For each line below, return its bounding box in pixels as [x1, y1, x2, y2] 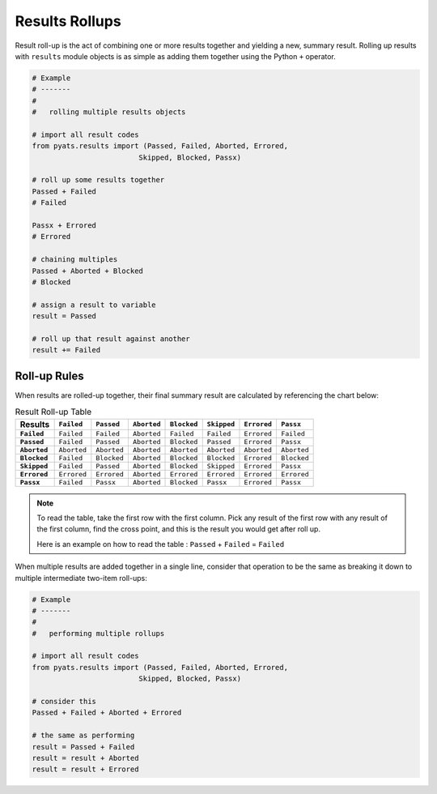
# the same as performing [32, 731, 135, 741]
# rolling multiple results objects [32, 108, 186, 117]
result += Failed [32, 345, 101, 355]
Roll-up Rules [15, 369, 84, 382]
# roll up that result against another [32, 334, 190, 344]
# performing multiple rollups [32, 629, 165, 638]
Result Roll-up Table [15, 406, 92, 417]
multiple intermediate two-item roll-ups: [15, 573, 147, 583]
